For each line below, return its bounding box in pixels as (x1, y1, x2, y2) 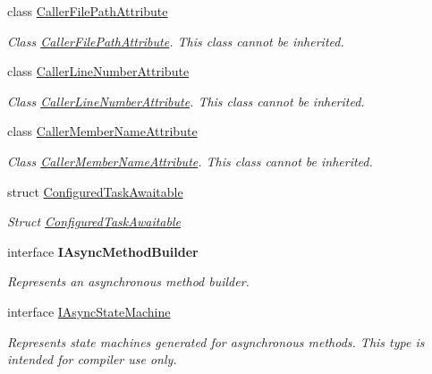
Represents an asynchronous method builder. (7, 272, 250, 291)
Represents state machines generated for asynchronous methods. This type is (7, 332, 425, 351)
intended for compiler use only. (7, 350, 177, 369)
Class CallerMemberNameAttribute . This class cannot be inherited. (7, 151, 373, 170)
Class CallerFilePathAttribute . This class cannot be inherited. (7, 31, 344, 50)
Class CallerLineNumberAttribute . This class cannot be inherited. (7, 91, 365, 110)
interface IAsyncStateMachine (7, 302, 171, 320)
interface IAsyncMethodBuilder (7, 242, 199, 260)
